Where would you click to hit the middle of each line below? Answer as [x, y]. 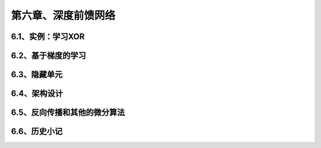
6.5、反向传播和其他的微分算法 [68, 113]
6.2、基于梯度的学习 [48, 56]
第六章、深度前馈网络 [63, 15]
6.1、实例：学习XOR [48, 37]
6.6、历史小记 [37, 132]
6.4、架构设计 [37, 94]
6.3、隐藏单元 [37, 75]
